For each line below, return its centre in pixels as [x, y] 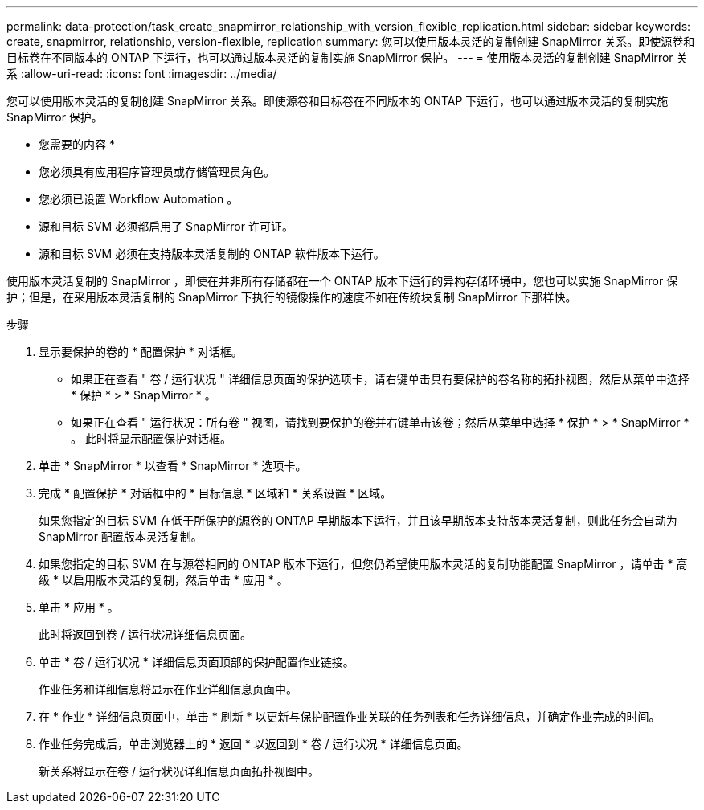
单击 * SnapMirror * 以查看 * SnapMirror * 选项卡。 [173, 466]
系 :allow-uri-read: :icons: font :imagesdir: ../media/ [142, 74]
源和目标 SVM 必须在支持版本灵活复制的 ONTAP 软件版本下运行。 [212, 254]
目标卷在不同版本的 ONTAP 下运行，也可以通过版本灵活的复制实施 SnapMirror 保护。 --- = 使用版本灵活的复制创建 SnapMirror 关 [347, 57]
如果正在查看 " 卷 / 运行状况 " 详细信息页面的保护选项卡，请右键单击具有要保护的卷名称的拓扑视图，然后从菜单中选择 [380, 379]
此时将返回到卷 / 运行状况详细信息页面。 [145, 634]
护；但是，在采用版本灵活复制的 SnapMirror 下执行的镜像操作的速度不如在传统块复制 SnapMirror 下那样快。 [292, 297]
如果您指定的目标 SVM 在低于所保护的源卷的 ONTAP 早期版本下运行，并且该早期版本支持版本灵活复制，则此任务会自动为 [358, 520]
